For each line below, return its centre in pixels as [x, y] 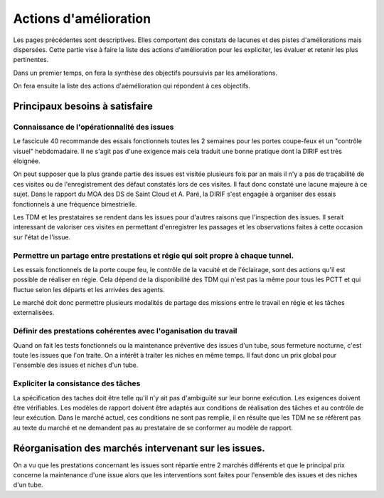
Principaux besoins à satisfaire [83, 106]
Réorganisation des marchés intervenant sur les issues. [139, 448]
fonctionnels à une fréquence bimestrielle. [75, 204]
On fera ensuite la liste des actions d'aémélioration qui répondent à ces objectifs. [132, 86]
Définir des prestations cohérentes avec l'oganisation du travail [125, 331]
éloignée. [27, 161]
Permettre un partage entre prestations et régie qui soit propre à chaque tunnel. [154, 255]
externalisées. [34, 313]
